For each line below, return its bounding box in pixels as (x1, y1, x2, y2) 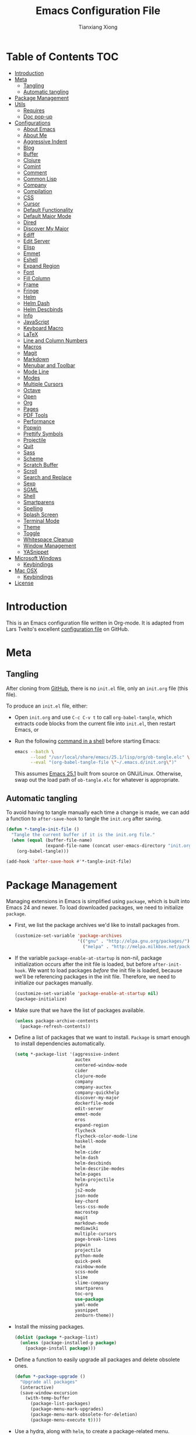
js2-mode (75, 1187, 96, 1193)
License (14, 579, 34, 586)
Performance (23, 417, 55, 425)
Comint (23, 163, 41, 170)
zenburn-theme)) (75, 1313, 114, 1319)
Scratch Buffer (23, 461, 58, 468)
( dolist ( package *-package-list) (14, 1334, 99, 1341)
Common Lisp (23, 175, 57, 182)
